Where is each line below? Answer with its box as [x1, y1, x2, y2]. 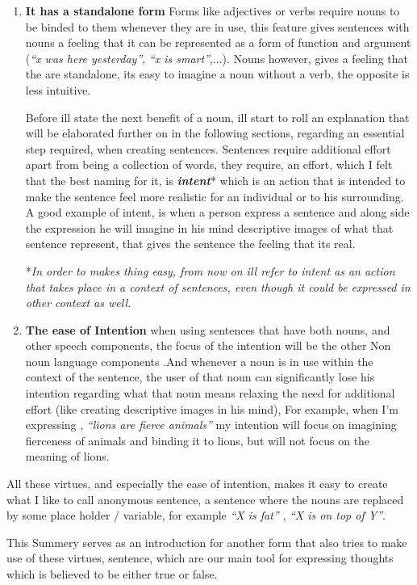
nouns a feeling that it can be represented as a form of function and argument [25, 34, 411, 51]
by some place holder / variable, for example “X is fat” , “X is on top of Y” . [6, 507, 386, 524]
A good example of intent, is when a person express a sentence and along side [25, 204, 410, 221]
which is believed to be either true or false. [6, 566, 218, 582]
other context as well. [25, 294, 131, 311]
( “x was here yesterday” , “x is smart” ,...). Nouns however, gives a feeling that [25, 49, 408, 66]
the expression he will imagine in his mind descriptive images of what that [25, 219, 394, 236]
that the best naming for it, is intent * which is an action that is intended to [25, 171, 406, 188]
